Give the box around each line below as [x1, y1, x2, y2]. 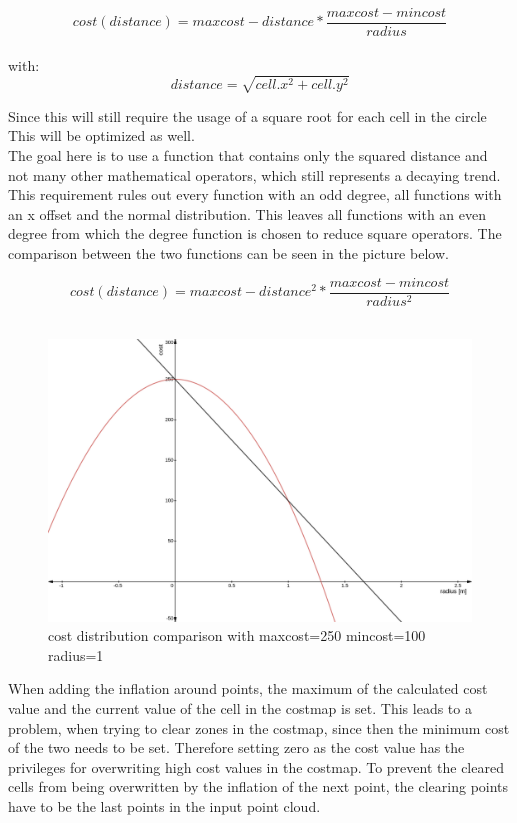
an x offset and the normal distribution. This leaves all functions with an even [8, 203, 487, 224]
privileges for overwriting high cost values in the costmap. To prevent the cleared [8, 756, 504, 777]
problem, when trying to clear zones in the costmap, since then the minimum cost [8, 717, 510, 738]
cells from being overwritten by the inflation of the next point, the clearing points [8, 776, 509, 797]
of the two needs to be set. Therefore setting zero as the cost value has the [8, 737, 465, 758]
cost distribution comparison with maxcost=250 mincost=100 [48, 625, 426, 646]
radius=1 [48, 644, 104, 665]
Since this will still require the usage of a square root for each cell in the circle [8, 105, 487, 126]
